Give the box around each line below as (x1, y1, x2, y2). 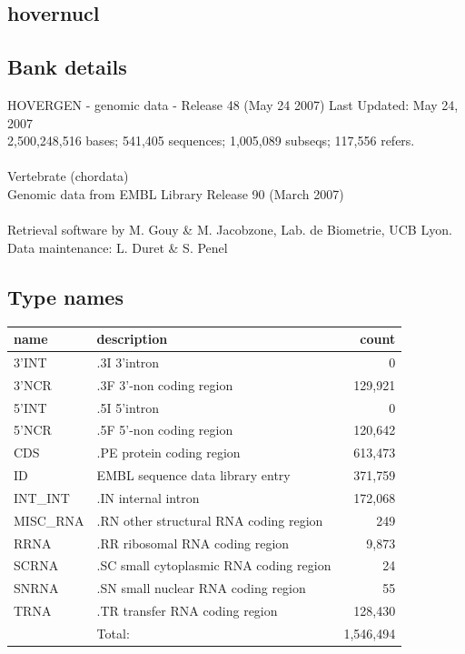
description (96, 329, 168, 348)
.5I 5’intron (96, 397, 160, 417)
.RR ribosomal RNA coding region (96, 533, 290, 552)
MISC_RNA (14, 510, 84, 529)
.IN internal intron (96, 488, 200, 507)
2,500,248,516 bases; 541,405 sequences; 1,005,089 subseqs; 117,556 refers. (7, 131, 415, 150)
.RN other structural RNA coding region (96, 510, 323, 529)
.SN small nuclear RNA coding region (96, 579, 306, 598)
